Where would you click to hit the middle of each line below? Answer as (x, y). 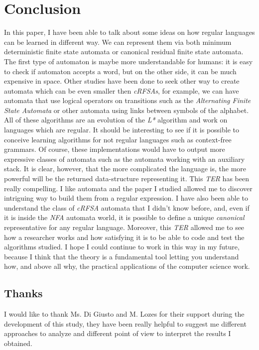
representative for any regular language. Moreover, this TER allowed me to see (124, 227)
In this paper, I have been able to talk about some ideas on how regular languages (129, 32)
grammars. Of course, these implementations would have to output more (115, 149)
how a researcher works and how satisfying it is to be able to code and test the (124, 237)
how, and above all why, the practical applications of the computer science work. (127, 266)
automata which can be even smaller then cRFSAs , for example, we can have (122, 90)
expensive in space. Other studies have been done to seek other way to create (122, 81)
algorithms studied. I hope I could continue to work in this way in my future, (122, 247)
